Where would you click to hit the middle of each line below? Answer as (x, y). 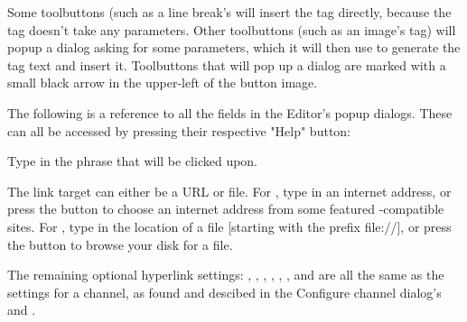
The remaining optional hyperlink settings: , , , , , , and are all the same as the (226, 275)
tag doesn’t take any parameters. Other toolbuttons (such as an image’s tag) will (232, 29)
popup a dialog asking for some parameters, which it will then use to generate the (234, 47)
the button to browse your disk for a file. (120, 244)
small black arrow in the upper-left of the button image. (163, 83)
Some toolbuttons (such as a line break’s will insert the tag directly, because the (229, 12)
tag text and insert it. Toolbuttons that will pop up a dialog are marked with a (227, 64)
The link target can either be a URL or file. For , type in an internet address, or (229, 191)
